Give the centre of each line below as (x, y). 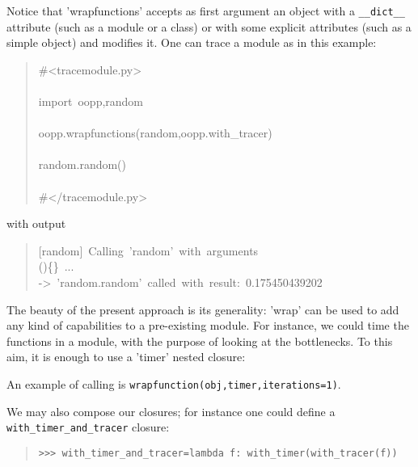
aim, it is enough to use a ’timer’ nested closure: (126, 357)
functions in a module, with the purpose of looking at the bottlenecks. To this (200, 341)
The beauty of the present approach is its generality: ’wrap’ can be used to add (203, 309)
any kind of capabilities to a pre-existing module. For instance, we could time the (208, 325)
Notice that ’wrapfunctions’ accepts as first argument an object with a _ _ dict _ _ (206, 11)
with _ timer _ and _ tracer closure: (88, 427)
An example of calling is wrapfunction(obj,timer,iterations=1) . (174, 383)
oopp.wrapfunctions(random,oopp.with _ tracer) (155, 133)
